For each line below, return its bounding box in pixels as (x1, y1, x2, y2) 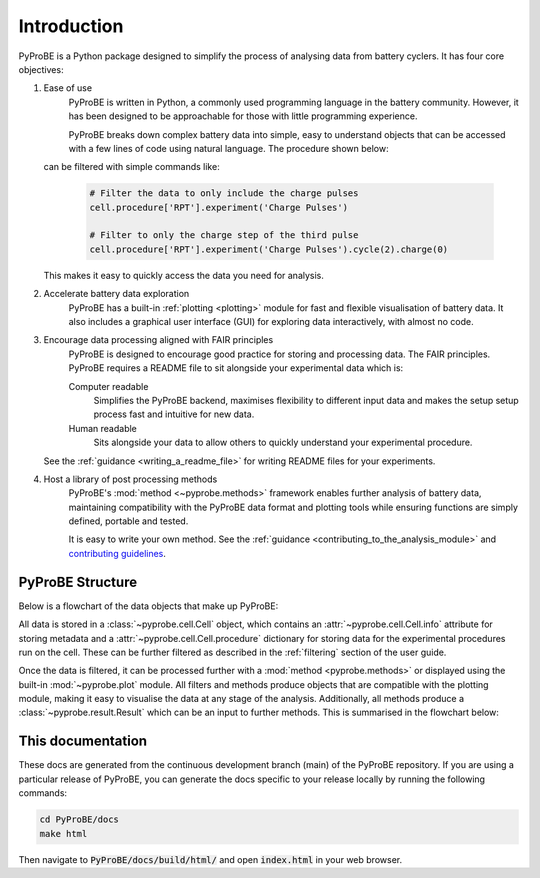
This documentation (18, 733, 148, 750)
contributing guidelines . (68, 547, 167, 559)
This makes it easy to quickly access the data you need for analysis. (43, 269, 325, 281)
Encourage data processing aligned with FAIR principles (43, 334, 274, 346)
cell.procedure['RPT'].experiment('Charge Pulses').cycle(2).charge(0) (89, 243, 449, 255)
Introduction (18, 15, 124, 37)
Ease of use (43, 82, 93, 94)
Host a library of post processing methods (43, 473, 218, 485)
